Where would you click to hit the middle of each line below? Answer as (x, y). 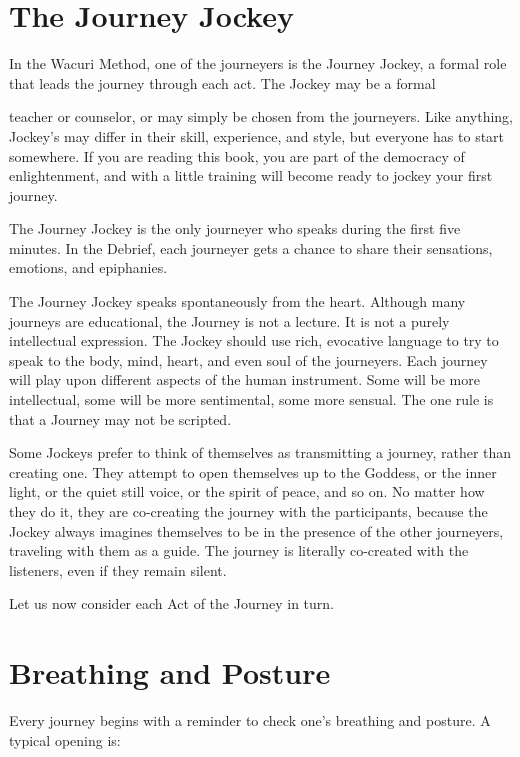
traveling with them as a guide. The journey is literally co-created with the (239, 550)
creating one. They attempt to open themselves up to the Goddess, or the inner (253, 471)
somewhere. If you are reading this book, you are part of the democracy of (237, 155)
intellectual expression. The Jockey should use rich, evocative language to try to (254, 340)
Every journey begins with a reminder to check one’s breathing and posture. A (250, 720)
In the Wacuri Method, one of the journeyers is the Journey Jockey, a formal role (258, 63)
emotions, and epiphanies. (88, 267)
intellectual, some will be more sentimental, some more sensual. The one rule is (251, 399)
